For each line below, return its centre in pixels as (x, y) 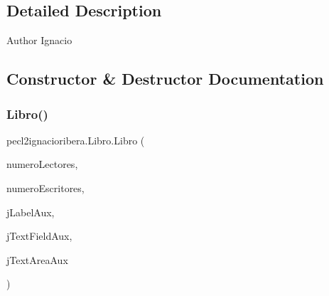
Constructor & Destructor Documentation (165, 79)
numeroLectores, (42, 164)
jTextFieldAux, (39, 236)
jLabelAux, (31, 212)
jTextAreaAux (37, 259)
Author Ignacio (39, 40)
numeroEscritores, (45, 187)
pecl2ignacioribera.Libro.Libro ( (76, 140)
